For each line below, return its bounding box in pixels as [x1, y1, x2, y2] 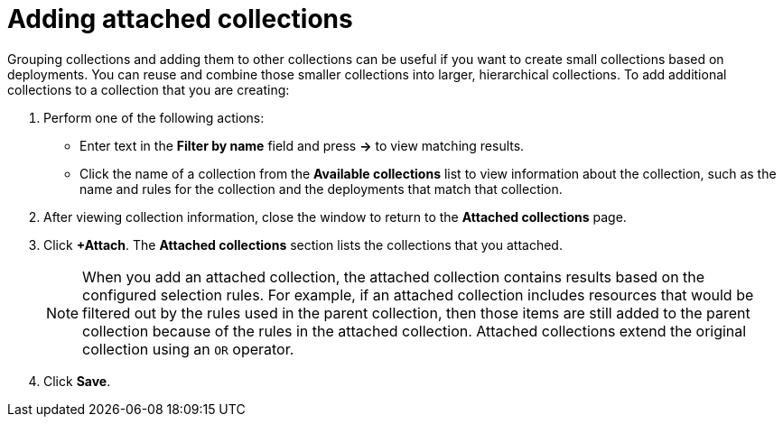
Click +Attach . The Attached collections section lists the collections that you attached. [43, 236, 563, 253]
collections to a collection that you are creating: [7, 81, 290, 97]
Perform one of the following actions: [43, 109, 265, 125]
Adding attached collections [7, 4, 353, 34]
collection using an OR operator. [82, 339, 294, 358]
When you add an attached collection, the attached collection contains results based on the [82, 267, 705, 286]
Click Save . [43, 373, 111, 389]
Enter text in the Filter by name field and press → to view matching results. [79, 137, 525, 153]
